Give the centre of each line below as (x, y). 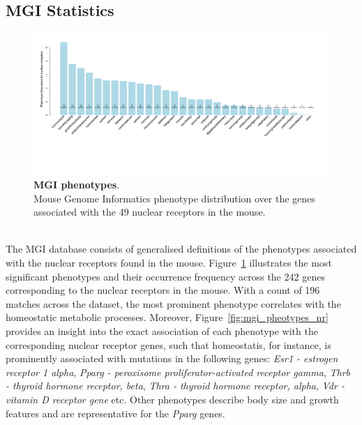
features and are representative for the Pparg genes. (115, 413)
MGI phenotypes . (77, 185)
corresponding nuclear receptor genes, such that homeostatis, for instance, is (168, 344)
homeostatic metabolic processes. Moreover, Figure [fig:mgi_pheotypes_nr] (167, 317)
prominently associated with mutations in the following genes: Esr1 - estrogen (172, 358)
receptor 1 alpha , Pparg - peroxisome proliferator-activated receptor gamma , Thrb (178, 372)
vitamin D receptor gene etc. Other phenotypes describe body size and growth (172, 399)
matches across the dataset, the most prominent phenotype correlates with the (173, 303)
